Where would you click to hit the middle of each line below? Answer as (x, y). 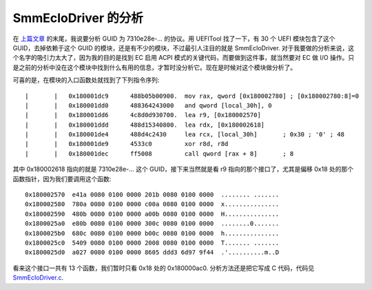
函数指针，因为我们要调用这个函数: (62, 178)
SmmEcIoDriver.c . (38, 278)
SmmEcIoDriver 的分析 (78, 18)
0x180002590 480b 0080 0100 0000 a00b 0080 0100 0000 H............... (152, 214)
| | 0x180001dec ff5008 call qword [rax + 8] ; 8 (159, 154)
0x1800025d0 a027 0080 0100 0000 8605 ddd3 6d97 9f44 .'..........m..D (152, 252)
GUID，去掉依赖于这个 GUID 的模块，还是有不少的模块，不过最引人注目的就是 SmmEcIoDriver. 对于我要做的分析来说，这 (184, 48)
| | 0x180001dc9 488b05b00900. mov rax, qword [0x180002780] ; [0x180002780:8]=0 (192, 96)
